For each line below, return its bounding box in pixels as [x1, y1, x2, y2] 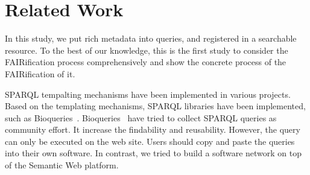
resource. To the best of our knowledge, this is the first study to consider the [5, 43, 288, 56]
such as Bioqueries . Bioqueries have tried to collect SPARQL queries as [5, 111, 277, 124]
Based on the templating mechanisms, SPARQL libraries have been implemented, [5, 100, 306, 112]
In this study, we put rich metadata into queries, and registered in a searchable [5, 32, 297, 45]
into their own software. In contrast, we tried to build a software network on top [5, 147, 302, 159]
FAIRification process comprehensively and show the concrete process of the [5, 56, 286, 68]
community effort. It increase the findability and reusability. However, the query [5, 123, 300, 136]
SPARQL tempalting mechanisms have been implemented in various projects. [5, 87, 291, 100]
